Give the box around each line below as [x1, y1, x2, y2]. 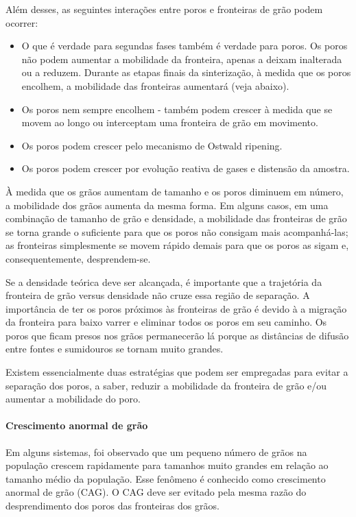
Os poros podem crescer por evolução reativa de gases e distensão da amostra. [21, 161, 350, 176]
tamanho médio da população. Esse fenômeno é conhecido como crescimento [5, 471, 326, 485]
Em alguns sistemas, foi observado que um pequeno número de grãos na [5, 444, 307, 459]
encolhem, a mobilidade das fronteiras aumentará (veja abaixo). [21, 78, 289, 93]
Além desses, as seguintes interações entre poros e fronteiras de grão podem [5, 2, 323, 16]
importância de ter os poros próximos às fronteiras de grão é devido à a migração [5, 301, 347, 315]
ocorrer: [5, 15, 38, 29]
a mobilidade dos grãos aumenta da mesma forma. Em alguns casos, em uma [5, 197, 329, 212]
